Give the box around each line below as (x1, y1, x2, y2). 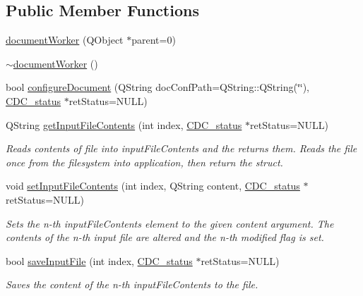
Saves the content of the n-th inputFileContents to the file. (6, 277, 258, 292)
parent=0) (131, 32, 176, 47)
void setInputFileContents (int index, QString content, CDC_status (6, 178, 300, 193)
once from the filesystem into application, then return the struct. (6, 154, 283, 169)
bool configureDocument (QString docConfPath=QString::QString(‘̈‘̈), (6, 80, 310, 94)
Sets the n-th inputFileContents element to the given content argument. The (6, 216, 334, 230)
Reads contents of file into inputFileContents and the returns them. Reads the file (6, 141, 357, 156)
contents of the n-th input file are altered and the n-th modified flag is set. (6, 230, 324, 245)
